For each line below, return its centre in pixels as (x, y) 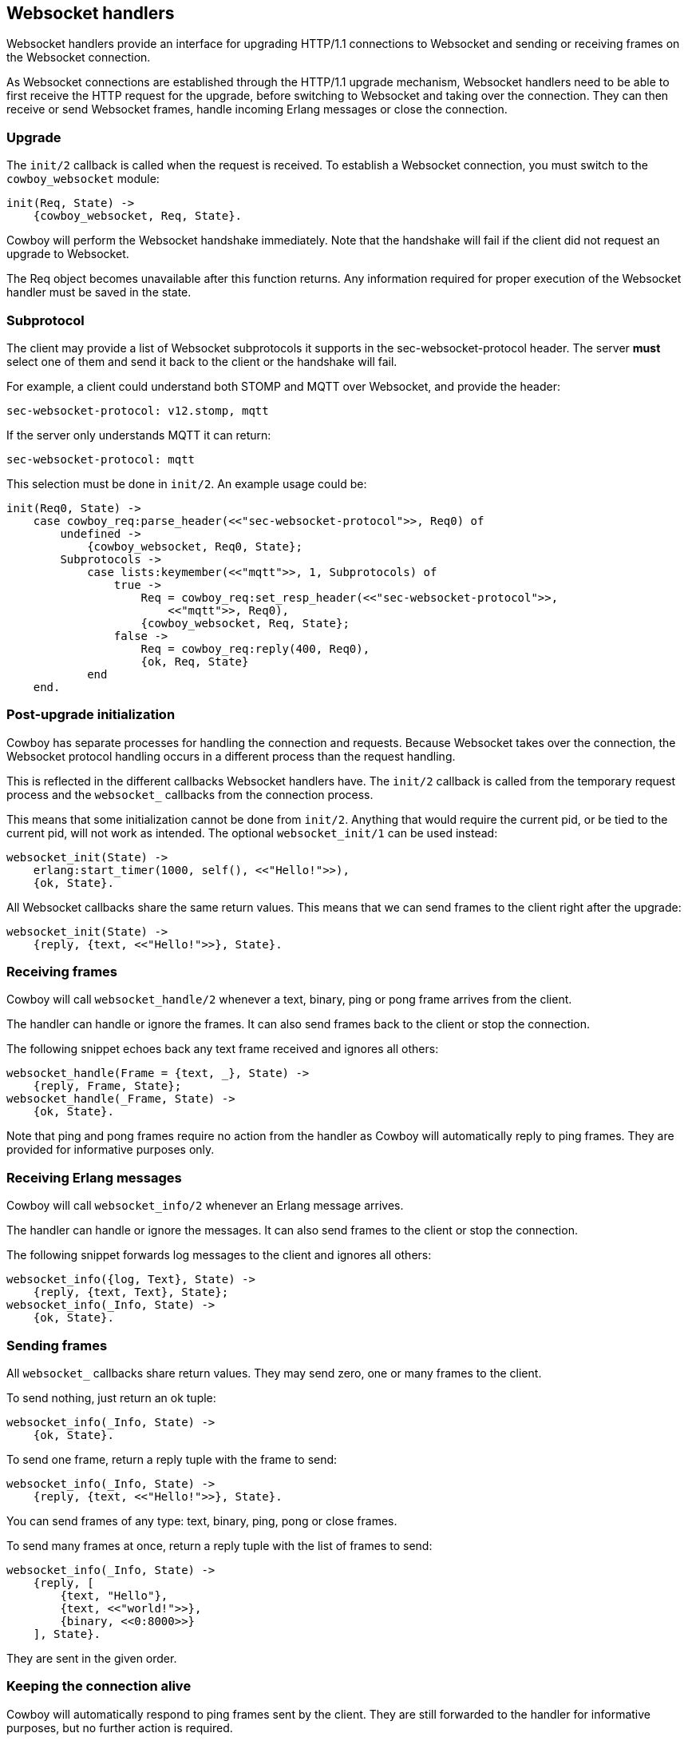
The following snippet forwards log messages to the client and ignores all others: (219, 1255)
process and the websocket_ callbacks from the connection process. (190, 794)
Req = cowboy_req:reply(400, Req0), (255, 648)
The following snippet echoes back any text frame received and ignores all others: (223, 1049)
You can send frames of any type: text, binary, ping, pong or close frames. (202, 1520)
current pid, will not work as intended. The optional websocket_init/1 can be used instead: (252, 833)
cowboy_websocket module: (83, 179)
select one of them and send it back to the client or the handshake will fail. (202, 361)
